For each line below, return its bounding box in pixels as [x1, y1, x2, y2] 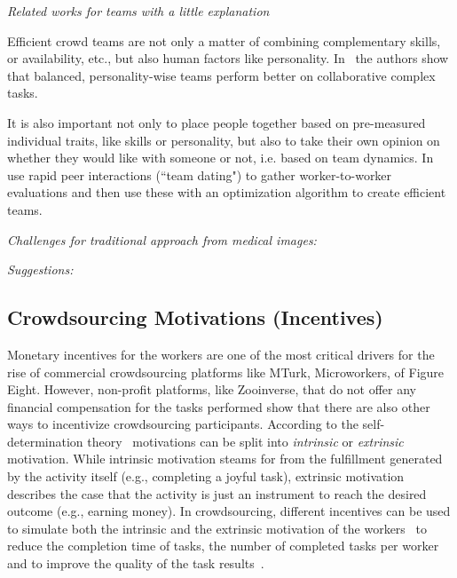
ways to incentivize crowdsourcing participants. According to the [7, 415, 359, 433]
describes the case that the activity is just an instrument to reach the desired [7, 484, 427, 503]
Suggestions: [7, 260, 74, 279]
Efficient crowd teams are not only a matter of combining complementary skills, [7, 31, 441, 50]
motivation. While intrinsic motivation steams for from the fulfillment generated [7, 449, 443, 468]
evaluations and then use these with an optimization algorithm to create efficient [7, 183, 446, 202]
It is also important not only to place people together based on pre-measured [7, 113, 426, 131]
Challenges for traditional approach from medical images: [7, 230, 317, 249]
